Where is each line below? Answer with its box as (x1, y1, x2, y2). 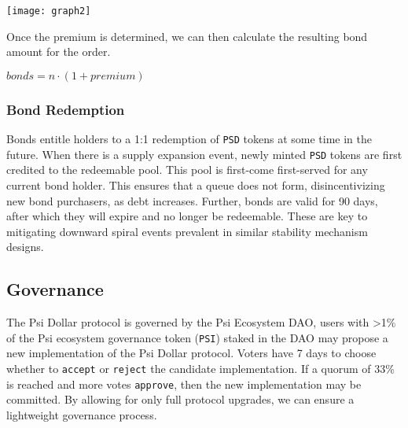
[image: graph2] (6, 6, 91, 17)
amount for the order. (6, 43, 111, 60)
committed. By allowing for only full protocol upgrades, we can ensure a (6, 391, 355, 408)
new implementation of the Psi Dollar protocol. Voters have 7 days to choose (6, 345, 377, 361)
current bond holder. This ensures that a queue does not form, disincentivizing (6, 176, 385, 193)
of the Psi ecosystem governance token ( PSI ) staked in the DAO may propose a (6, 329, 388, 345)
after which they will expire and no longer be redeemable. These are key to (6, 208, 368, 224)
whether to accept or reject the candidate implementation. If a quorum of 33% (6, 360, 395, 376)
